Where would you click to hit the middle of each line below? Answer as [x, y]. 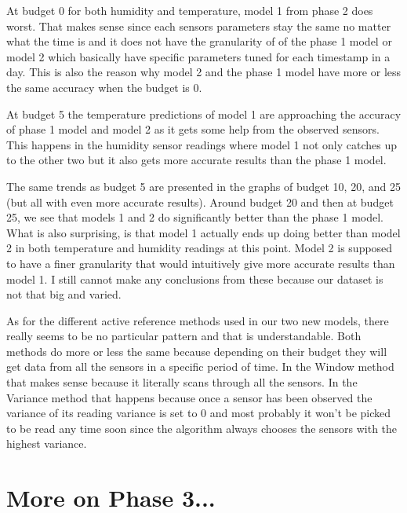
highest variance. [47, 443]
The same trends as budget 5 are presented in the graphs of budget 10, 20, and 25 [203, 186]
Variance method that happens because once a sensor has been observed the [189, 397]
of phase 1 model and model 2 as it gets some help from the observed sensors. [193, 129]
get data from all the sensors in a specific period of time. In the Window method [200, 366]
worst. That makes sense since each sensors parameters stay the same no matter [199, 26]
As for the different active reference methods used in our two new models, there [198, 320]
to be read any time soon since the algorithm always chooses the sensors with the [202, 428]
